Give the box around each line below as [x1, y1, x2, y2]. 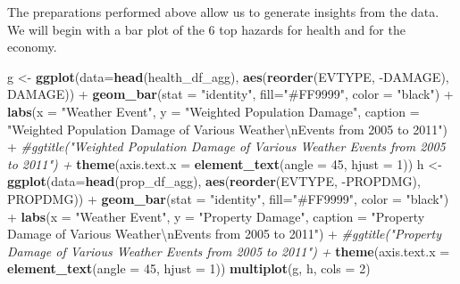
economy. [7, 37, 57, 56]
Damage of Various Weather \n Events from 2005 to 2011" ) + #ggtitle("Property [7, 224, 441, 243]
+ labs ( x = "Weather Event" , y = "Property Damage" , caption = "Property [7, 207, 425, 225]
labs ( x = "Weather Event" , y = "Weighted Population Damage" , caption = [7, 101, 420, 120]
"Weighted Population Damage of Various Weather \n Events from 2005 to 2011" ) [7, 119, 447, 138]
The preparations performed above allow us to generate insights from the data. [7, 3, 439, 20]
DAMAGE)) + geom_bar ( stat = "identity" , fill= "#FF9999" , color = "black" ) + [7, 85, 454, 103]
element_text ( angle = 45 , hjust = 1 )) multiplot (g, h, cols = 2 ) [7, 259, 371, 278]
